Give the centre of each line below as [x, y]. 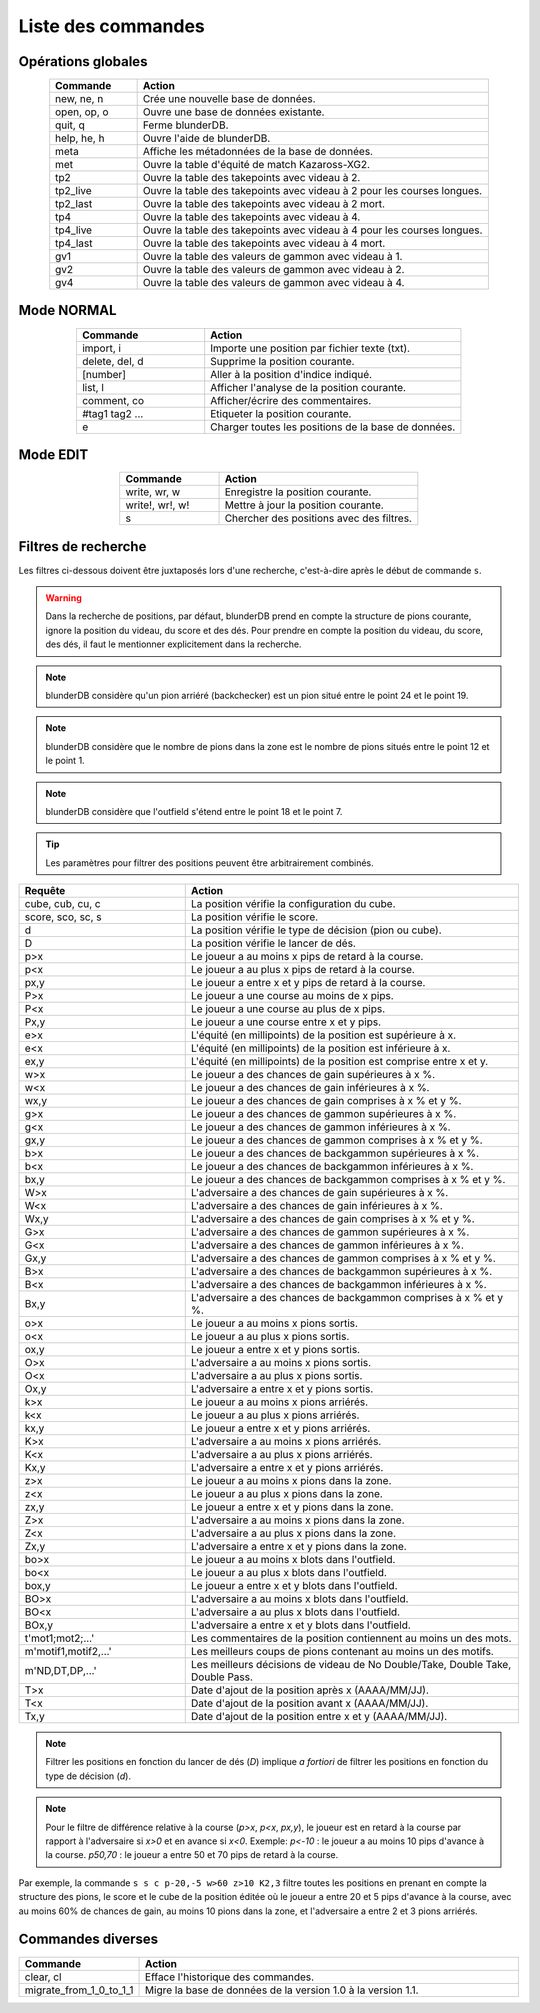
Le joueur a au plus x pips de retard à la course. [302, 970]
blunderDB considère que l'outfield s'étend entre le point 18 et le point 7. [194, 811]
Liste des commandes [111, 26]
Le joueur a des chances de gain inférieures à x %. [310, 1088]
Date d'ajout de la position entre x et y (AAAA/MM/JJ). [319, 1717]
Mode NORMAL [67, 310]
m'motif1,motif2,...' [68, 1652]
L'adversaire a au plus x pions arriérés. [282, 1455]
